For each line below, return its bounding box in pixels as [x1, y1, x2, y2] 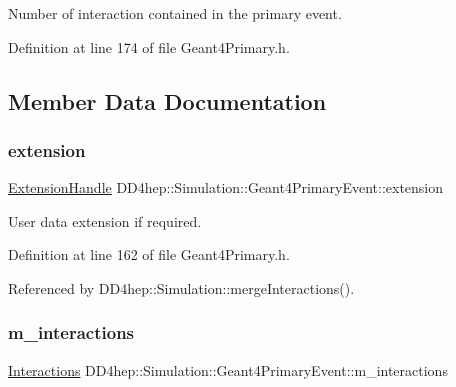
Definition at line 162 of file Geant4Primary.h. [8, 244, 290, 265]
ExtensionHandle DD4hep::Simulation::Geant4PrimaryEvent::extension [8, 177, 444, 198]
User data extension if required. [8, 210, 202, 231]
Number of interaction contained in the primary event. [8, 3, 342, 23]
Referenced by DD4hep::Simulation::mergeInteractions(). [8, 277, 355, 298]
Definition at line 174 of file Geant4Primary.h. [8, 36, 290, 57]
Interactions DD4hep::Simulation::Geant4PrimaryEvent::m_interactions [8, 359, 448, 380]
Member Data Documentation [8, 85, 327, 116]
